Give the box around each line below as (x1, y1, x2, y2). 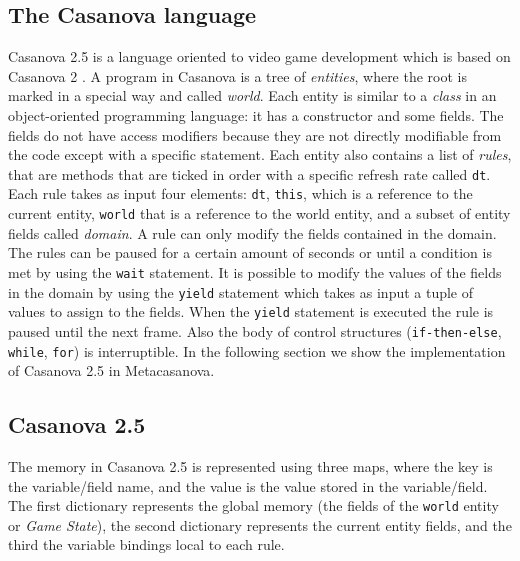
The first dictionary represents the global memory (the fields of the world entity (8, 495, 499, 516)
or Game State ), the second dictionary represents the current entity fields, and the (8, 514, 512, 535)
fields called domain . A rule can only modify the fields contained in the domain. (8, 222, 497, 243)
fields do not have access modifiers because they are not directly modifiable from (8, 124, 502, 145)
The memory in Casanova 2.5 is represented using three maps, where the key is (8, 456, 493, 476)
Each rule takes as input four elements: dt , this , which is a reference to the (8, 183, 473, 204)
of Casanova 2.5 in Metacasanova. (8, 360, 215, 381)
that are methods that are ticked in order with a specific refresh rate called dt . (8, 163, 491, 184)
